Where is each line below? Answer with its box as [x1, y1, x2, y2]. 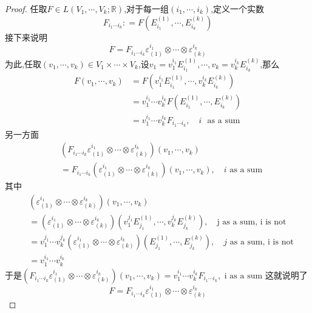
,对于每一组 [124, 2, 169, 15]
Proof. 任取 [5, 2, 47, 15]
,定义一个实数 [211, 2, 265, 15]
